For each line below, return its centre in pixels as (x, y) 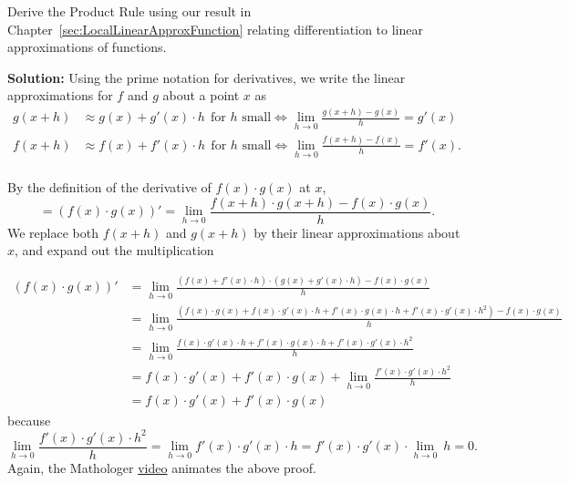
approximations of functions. (87, 47)
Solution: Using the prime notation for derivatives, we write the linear (207, 77)
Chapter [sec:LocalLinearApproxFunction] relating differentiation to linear (215, 29)
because (29, 420)
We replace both (53, 232)
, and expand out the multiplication (114, 250)
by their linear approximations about (357, 232)
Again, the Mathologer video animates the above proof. (162, 467)
